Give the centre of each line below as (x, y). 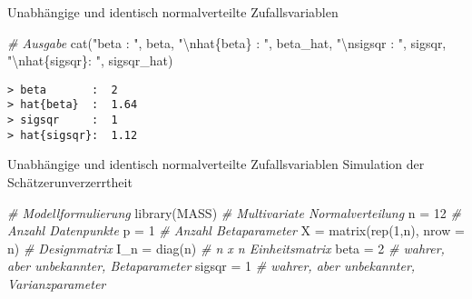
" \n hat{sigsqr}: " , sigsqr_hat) (90, 60)
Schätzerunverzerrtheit (70, 182)
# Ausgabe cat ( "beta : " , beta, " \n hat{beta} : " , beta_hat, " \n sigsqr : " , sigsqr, (227, 42)
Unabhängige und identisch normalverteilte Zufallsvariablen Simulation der (216, 164)
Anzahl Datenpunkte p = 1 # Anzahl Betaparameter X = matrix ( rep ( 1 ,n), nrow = (236, 230)
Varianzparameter (57, 283)
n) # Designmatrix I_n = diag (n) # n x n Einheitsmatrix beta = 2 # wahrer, (226, 248)
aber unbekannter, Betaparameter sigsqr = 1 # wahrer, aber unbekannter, (211, 266)
